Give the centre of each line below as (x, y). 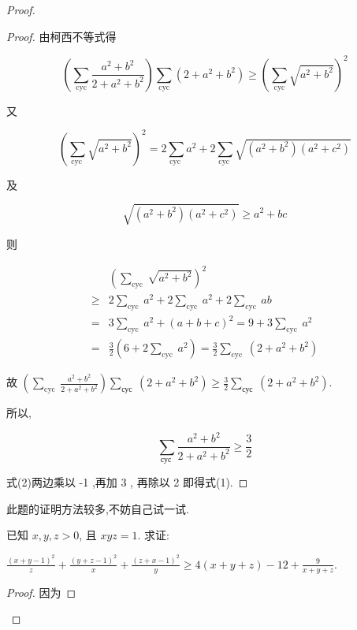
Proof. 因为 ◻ (41, 592)
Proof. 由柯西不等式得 (61, 36)
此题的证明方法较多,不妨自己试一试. (98, 508)
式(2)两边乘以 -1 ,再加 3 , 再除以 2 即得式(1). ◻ (127, 482)
